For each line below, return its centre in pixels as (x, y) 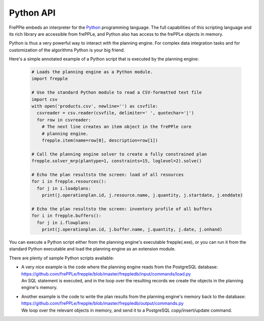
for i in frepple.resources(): (69, 182)
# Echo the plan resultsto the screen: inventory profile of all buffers (122, 209)
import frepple (50, 79)
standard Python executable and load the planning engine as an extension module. (92, 249)
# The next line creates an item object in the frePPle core (117, 127)
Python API (32, 13)
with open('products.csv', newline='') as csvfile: (95, 106)
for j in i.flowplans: (64, 222)
